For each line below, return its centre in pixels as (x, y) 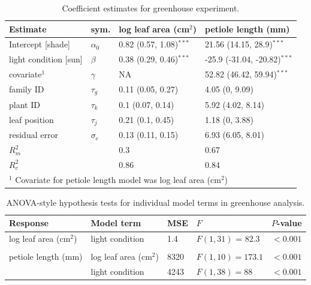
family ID (27, 89)
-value (289, 223)
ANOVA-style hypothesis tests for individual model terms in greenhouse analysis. (155, 202)
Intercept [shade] (40, 44)
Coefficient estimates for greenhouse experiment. (151, 8)
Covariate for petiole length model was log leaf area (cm (118, 179)
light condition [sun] (46, 59)
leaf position (31, 119)
